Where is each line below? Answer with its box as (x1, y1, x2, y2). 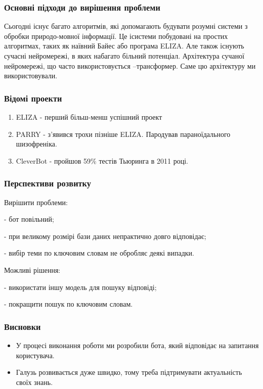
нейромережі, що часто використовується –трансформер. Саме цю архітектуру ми (4, 60, 256, 71)
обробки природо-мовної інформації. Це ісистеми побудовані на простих (4, 30, 228, 41)
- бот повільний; (4, 214, 54, 224)
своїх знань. (16, 376, 53, 387)
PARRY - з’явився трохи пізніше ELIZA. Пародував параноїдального (16, 128, 231, 139)
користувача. (16, 350, 55, 360)
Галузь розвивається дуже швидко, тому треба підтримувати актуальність (16, 367, 242, 377)
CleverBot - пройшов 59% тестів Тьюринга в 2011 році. (16, 155, 188, 166)
